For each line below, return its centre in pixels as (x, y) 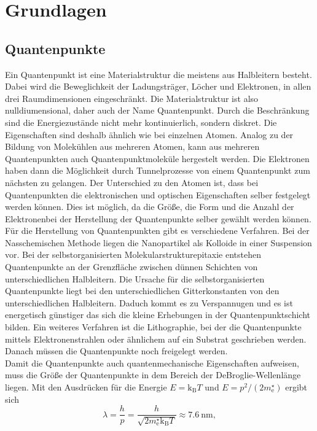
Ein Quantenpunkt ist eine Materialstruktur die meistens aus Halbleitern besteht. (158, 74)
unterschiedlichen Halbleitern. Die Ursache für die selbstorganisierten (135, 278)
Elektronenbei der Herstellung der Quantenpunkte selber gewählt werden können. (158, 218)
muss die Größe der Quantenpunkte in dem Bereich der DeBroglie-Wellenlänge (153, 375)
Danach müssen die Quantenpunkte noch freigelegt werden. (116, 351)
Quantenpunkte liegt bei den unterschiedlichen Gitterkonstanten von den (142, 291)
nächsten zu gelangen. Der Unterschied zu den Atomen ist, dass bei (132, 182)
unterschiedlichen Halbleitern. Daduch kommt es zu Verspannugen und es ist (149, 302)
